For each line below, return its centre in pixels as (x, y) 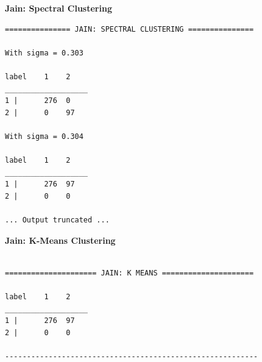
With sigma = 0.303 (44, 53)
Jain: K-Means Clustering (60, 240)
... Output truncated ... (57, 220)
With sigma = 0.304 (44, 136)
